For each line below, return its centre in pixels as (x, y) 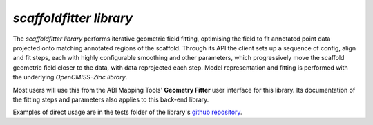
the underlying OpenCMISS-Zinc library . (70, 77)
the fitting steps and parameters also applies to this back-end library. (111, 99)
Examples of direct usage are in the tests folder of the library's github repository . (127, 112)
